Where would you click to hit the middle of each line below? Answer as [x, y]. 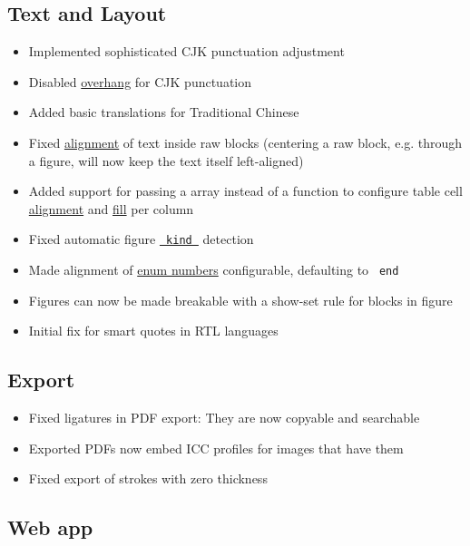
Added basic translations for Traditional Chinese [164, 112]
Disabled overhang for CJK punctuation [140, 81]
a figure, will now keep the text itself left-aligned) [166, 160]
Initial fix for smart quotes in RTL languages [153, 331]
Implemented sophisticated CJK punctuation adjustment [186, 51]
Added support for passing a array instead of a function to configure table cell [245, 191]
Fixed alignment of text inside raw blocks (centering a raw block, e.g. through [245, 142]
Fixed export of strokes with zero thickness [148, 478]
